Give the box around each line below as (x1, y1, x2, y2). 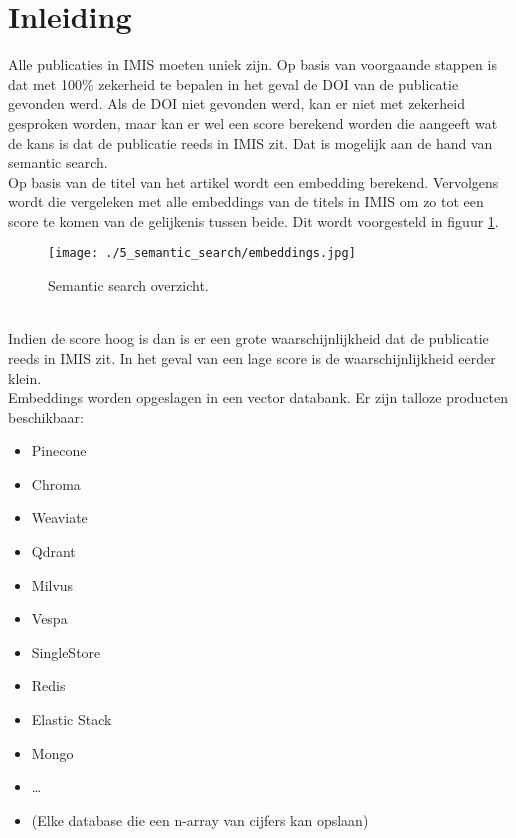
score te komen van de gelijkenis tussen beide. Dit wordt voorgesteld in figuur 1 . (8, 210, 499, 231)
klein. (8, 367, 42, 388)
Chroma (31, 473, 81, 494)
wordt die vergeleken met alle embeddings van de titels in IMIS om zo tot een (8, 191, 484, 212)
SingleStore (31, 641, 101, 662)
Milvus (31, 574, 74, 595)
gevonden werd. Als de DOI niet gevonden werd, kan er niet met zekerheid (8, 93, 465, 114)
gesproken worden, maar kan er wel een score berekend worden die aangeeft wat (8, 112, 498, 133)
